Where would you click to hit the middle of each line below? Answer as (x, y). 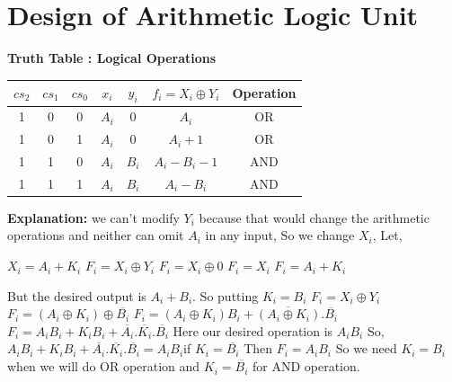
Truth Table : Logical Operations (112, 58)
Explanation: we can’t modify (93, 217)
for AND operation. (306, 366)
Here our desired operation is (253, 330)
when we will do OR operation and (104, 366)
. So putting (226, 295)
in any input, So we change (280, 235)
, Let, (387, 235)
